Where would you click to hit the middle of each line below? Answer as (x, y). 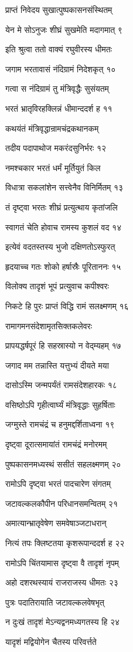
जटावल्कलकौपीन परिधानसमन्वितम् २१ (62, 503)
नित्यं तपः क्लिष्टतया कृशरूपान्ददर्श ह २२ (65, 543)
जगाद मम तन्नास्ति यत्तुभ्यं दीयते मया (57, 365)
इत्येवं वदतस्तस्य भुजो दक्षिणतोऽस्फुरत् (60, 247)
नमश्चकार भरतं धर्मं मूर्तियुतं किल (53, 167)
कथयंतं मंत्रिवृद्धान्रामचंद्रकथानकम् (52, 128)
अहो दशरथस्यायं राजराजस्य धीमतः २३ (62, 582)
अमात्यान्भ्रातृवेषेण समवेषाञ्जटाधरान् (56, 523)
